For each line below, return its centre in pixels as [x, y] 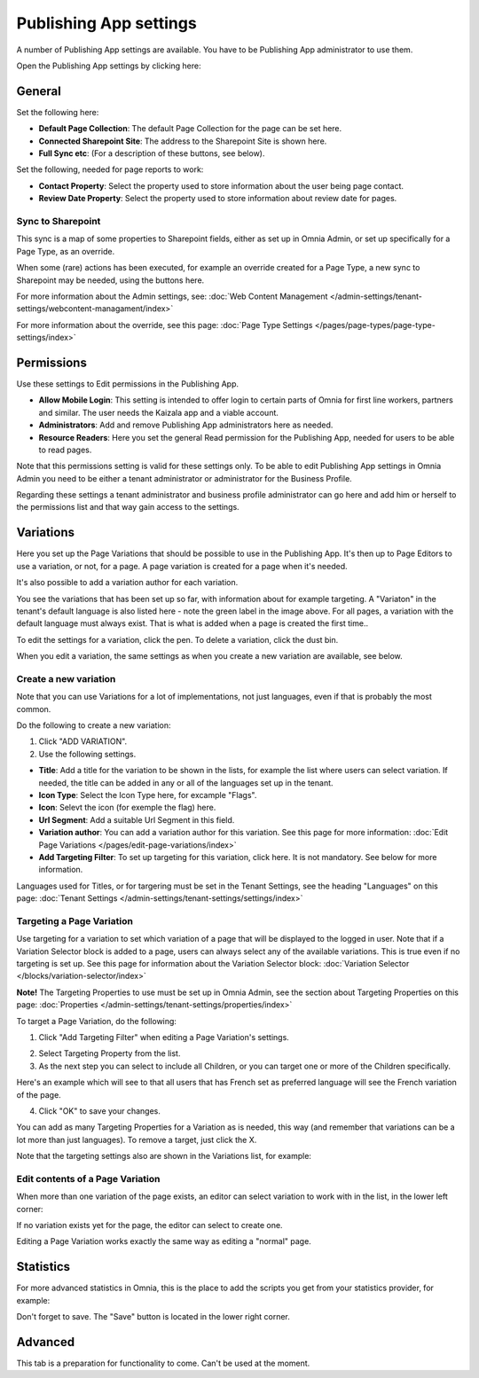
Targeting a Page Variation [75, 920]
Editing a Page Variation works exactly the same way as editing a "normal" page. [164, 1241]
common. [34, 709]
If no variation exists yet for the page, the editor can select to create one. [149, 1225]
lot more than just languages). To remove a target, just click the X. [137, 1139]
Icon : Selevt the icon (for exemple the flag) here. [127, 808]
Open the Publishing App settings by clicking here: [109, 66]
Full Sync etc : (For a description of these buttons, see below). [152, 153]
